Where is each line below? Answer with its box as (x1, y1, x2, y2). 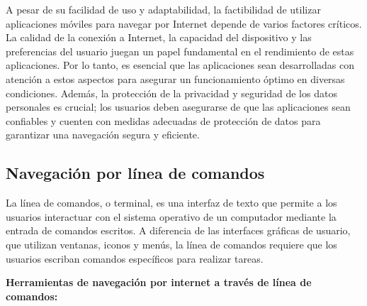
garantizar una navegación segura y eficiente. (6, 127, 200, 142)
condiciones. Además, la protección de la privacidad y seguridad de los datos (6, 85, 337, 100)
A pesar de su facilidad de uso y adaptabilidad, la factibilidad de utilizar (6, 2, 321, 16)
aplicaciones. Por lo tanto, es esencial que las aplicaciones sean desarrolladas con (6, 58, 355, 72)
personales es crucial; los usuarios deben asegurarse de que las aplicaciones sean (6, 99, 351, 114)
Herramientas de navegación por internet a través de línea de (6, 275, 312, 290)
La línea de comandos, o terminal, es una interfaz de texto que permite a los (6, 195, 337, 210)
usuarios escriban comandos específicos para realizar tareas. (6, 251, 264, 266)
